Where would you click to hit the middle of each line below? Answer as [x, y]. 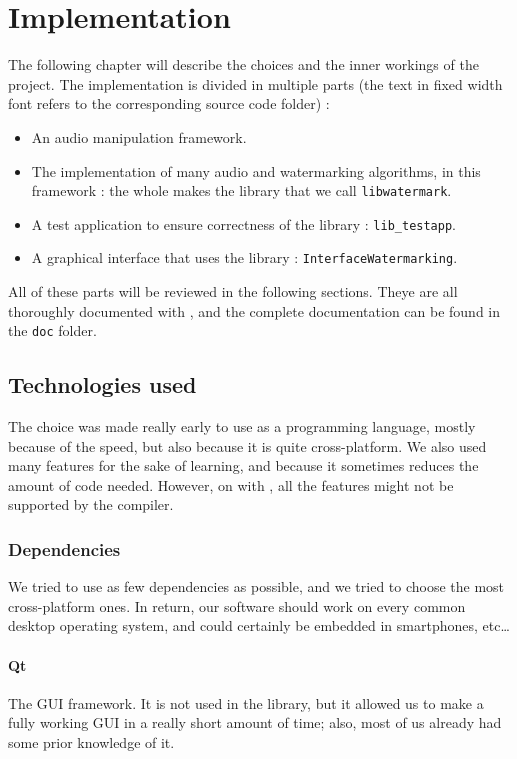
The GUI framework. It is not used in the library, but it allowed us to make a [246, 702]
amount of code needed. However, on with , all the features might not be [231, 484]
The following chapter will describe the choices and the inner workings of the [243, 64]
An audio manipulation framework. [139, 136]
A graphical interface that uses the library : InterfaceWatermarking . [244, 257]
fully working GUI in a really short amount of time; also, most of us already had [255, 722]
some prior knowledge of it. [91, 742]
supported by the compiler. [91, 504]
